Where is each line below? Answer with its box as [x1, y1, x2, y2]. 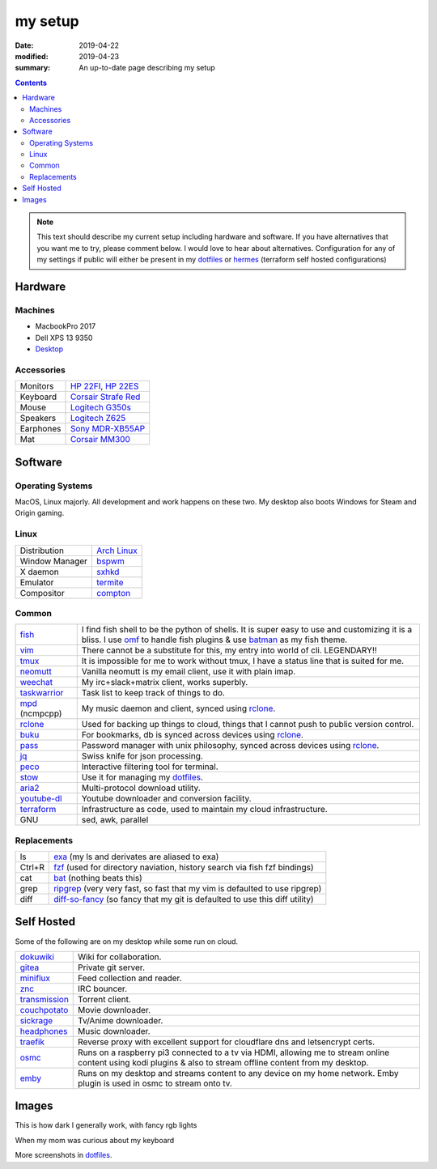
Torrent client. [78, 993, 131, 1005]
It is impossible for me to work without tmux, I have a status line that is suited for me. [81, 656, 405, 667]
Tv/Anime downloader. [78, 1014, 163, 1026]
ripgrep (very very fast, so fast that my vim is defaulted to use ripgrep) [53, 883, 322, 895]
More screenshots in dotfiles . [15, 1150, 112, 1160]
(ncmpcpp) [19, 708, 62, 720]
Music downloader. [78, 1025, 151, 1036]
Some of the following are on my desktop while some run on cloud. [15, 936, 239, 946]
